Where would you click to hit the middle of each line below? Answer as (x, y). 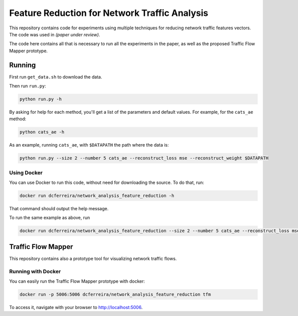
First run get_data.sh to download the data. (56, 77)
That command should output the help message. (59, 209)
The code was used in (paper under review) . (55, 34)
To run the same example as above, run (50, 218)
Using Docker (26, 172)
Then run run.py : (28, 86)
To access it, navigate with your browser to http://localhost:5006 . (76, 308)
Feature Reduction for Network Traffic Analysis (109, 13)
